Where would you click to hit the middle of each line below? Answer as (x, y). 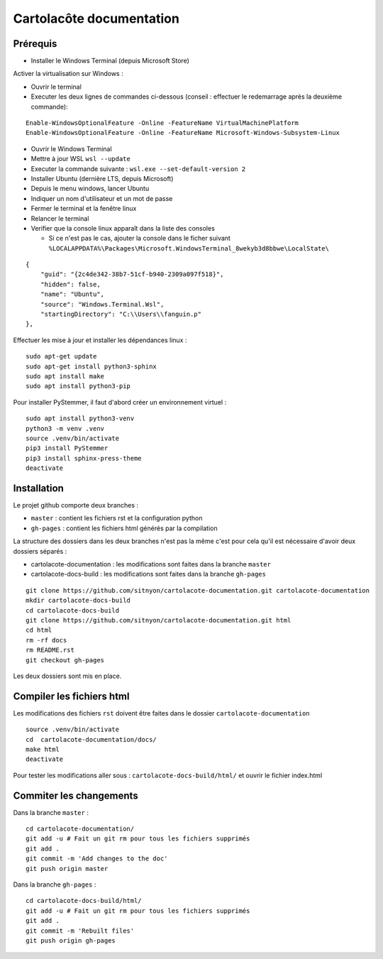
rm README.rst (50, 650)
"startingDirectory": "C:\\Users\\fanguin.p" (121, 314)
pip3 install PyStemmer (67, 448)
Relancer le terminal (60, 218)
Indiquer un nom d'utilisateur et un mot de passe (102, 198)
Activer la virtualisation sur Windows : (68, 74)
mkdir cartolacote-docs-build (78, 601)
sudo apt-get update (61, 356)
